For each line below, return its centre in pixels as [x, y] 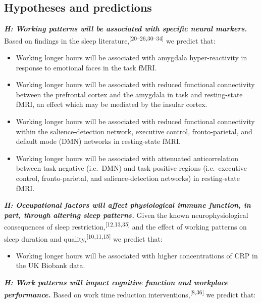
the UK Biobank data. [50, 265]
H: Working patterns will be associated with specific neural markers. [126, 29]
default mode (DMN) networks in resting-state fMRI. [98, 141]
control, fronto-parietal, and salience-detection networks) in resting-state [128, 178]
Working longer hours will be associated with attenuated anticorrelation [127, 158]
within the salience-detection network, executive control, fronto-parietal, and [134, 131]
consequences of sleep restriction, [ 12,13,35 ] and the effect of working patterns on [125, 226]
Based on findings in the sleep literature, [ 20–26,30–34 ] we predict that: [110, 40]
